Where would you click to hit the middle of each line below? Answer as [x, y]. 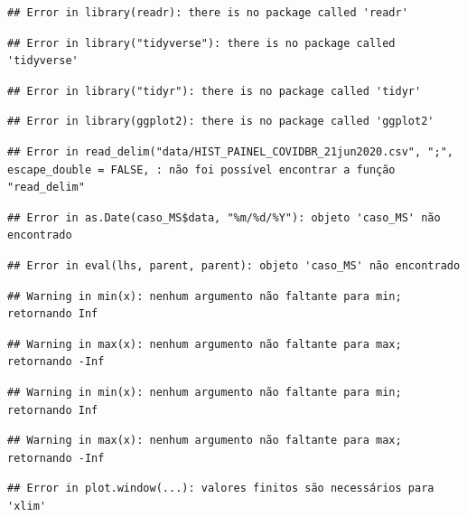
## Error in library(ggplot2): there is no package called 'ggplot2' [221, 122]
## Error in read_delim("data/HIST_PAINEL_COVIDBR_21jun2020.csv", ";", [230, 151]
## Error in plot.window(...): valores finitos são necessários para [221, 489]
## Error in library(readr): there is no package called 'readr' [208, 13]
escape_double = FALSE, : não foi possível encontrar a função [201, 169]
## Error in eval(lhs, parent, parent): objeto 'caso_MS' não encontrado [234, 265]
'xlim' [27, 506]
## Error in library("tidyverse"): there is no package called [201, 43]
